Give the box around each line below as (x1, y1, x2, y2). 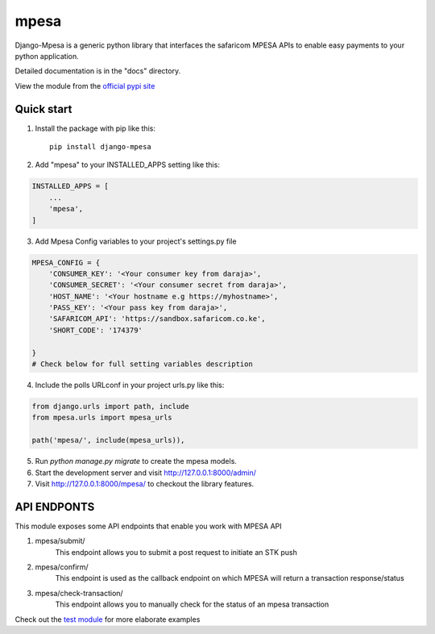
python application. (14, 51, 80, 60)
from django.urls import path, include (31, 402, 189, 411)
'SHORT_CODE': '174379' (48, 325, 143, 335)
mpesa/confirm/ (35, 562, 89, 572)
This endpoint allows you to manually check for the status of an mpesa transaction (55, 599, 329, 609)
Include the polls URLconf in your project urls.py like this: (35, 380, 225, 390)
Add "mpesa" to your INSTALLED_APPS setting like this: (35, 160, 221, 169)
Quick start (14, 102, 72, 116)
